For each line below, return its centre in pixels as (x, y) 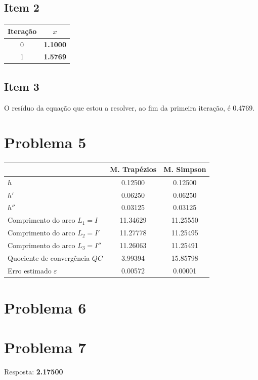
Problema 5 (45, 142)
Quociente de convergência (49, 257)
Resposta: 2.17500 (34, 372)
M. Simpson (185, 169)
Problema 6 (45, 307)
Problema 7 (45, 347)
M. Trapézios (133, 169)
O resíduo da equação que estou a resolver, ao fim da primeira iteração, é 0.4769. (130, 107)
